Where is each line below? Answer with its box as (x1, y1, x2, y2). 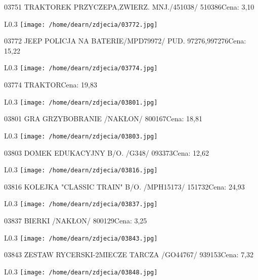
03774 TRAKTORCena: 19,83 (4, 79, 97, 90)
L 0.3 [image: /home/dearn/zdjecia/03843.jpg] (4, 232, 158, 243)
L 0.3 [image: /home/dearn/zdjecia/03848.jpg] (4, 266, 158, 276)
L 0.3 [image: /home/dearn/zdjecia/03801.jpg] (4, 96, 158, 107)
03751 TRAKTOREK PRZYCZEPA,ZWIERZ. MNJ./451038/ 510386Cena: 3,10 (4, 2, 254, 12)
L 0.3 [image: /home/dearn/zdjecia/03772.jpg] (4, 18, 158, 29)
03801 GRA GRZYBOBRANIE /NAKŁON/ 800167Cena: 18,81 (4, 113, 202, 124)
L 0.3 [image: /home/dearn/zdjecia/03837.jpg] (4, 198, 158, 209)
